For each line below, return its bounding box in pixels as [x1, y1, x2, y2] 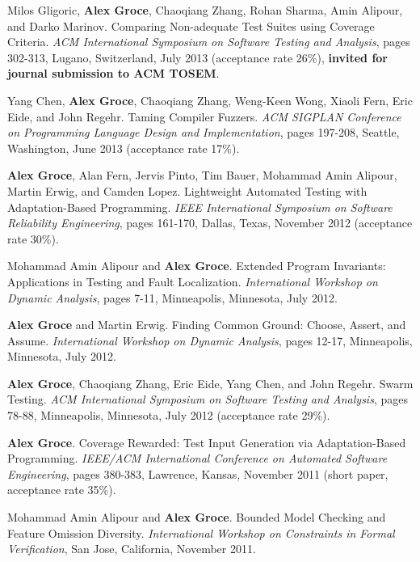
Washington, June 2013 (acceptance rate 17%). [7, 139, 240, 156]
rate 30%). [7, 230, 59, 247]
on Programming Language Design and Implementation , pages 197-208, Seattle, [7, 124, 400, 141]
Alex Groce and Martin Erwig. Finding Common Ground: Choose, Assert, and [7, 316, 406, 333]
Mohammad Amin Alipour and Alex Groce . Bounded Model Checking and [7, 509, 386, 526]
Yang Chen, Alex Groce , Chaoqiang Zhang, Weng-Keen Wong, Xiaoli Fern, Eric [7, 91, 413, 108]
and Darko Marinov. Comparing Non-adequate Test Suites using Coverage [7, 17, 375, 34]
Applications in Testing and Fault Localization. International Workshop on [7, 273, 378, 289]
